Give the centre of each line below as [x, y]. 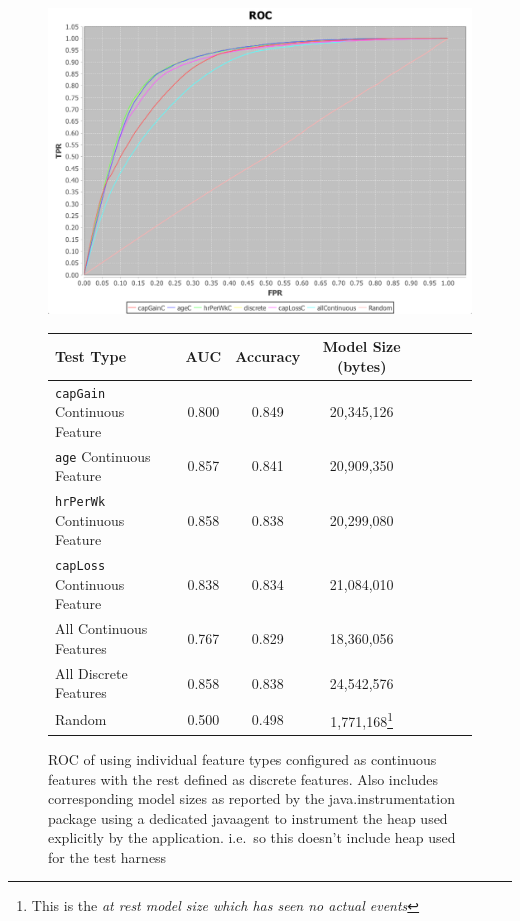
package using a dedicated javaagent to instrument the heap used [248, 817]
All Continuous [101, 628]
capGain [80, 393]
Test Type [91, 355]
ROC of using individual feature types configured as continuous [242, 758]
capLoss [80, 566]
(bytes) [361, 365]
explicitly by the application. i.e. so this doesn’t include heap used [252, 837]
